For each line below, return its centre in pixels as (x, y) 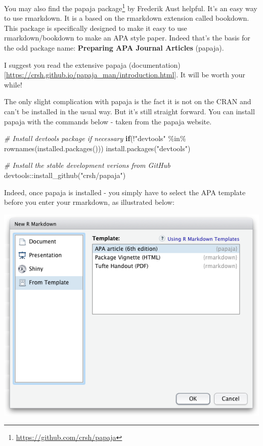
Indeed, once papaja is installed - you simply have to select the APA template (125, 192)
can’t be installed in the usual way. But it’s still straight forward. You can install (129, 111)
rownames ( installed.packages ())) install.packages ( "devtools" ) (97, 148)
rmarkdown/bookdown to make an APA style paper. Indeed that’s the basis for (127, 38)
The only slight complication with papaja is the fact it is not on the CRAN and (128, 101)
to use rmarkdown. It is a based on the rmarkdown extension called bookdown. (127, 18)
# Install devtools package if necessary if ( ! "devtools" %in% (95, 138)
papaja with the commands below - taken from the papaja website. (108, 121)
